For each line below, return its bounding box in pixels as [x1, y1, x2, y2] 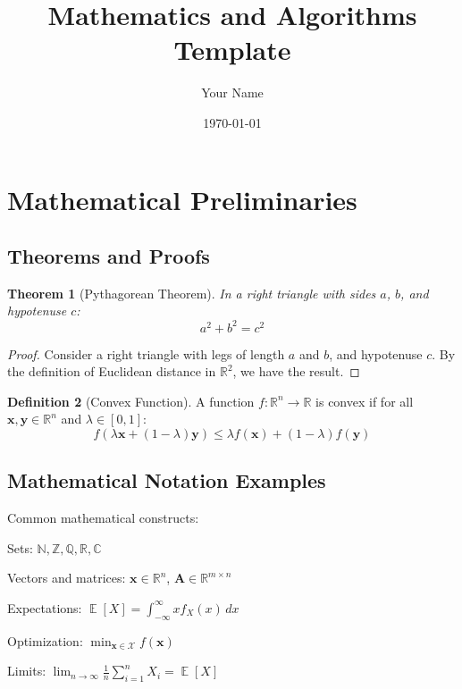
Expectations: [7, 598, 82, 617]
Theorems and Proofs [7, 242, 210, 270]
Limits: [7, 661, 46, 680]
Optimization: [7, 631, 83, 650]
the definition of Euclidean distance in [7, 362, 216, 381]
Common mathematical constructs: [7, 508, 199, 527]
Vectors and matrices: [7, 568, 126, 587]
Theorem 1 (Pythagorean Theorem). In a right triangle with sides [7, 283, 376, 302]
